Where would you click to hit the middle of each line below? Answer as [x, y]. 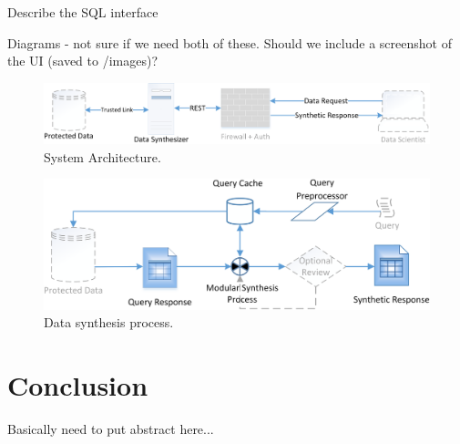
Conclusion [78, 385]
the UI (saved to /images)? [83, 61]
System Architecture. [102, 156]
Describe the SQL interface [83, 12]
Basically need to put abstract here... [111, 429]
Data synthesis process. [109, 322]
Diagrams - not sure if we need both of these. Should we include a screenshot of [230, 42]
